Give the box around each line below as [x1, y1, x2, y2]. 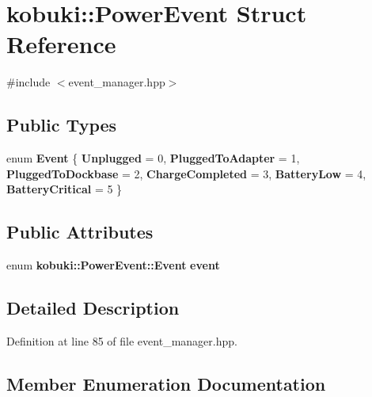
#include [6, 74, 51, 90]
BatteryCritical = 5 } [6, 181, 123, 197]
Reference [6, 28, 116, 60]
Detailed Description [6, 296, 180, 320]
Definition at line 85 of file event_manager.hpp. [6, 332, 237, 349]
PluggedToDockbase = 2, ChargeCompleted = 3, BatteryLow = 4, [6, 165, 366, 181]
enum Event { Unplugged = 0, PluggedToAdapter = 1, [6, 150, 300, 166]
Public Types [6, 113, 117, 137]
